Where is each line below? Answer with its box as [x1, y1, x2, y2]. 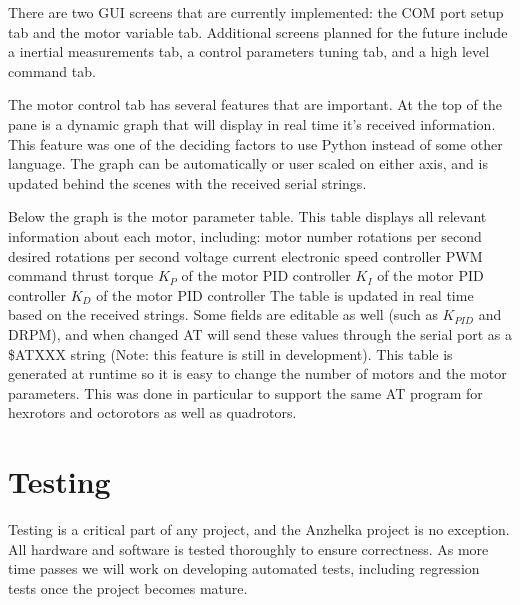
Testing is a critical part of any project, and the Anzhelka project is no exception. [8, 519, 510, 539]
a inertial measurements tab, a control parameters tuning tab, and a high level [8, 41, 490, 62]
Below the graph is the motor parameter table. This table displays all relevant [8, 206, 487, 227]
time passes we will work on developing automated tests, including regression [8, 558, 480, 579]
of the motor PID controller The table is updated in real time [96, 284, 474, 305]
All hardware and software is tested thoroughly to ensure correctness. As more [8, 538, 489, 559]
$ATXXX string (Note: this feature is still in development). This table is [8, 343, 453, 364]
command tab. [8, 60, 96, 81]
